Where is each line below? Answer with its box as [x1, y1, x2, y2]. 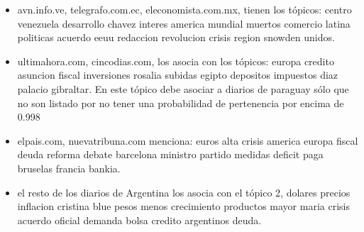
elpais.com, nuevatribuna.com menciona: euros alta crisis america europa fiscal [17, 133, 358, 148]
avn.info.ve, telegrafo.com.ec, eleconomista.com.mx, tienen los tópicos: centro [17, 2, 352, 16]
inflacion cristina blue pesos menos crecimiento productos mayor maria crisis [17, 199, 350, 214]
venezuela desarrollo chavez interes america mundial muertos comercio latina [17, 16, 351, 31]
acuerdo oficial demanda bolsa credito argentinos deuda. [17, 212, 262, 227]
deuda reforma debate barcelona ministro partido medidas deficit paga [17, 147, 324, 162]
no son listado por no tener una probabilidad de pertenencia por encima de [17, 95, 344, 110]
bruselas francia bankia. [17, 160, 121, 175]
